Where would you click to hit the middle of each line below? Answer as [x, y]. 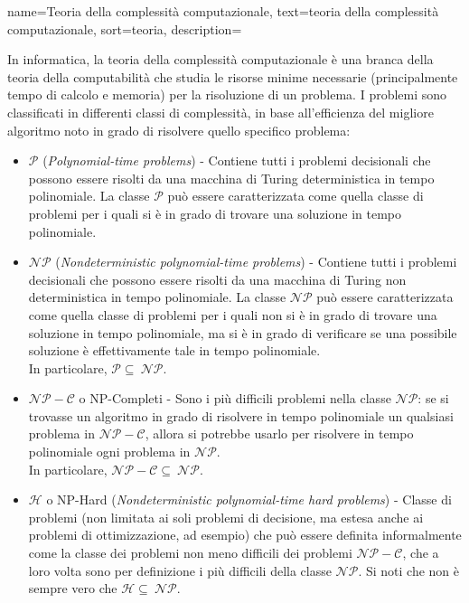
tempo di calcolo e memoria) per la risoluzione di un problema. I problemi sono [227, 94]
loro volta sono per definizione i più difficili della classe [180, 570]
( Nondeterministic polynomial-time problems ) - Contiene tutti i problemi [256, 262]
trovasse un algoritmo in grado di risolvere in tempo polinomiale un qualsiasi [241, 415]
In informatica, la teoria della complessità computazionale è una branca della [220, 59]
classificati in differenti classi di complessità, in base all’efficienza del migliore [220, 112]
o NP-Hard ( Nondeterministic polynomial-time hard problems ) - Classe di [249, 499]
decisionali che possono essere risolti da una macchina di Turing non [217, 279]
